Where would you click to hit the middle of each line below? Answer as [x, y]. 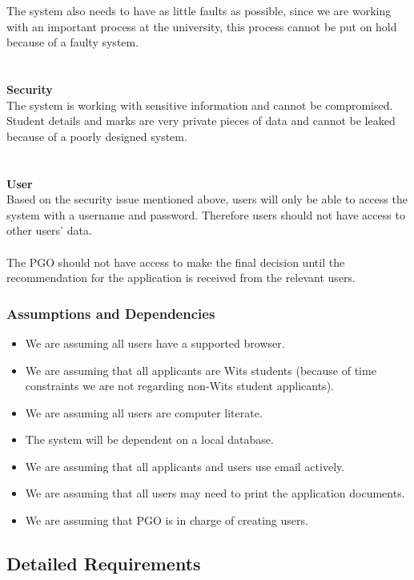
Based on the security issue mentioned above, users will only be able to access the [207, 199]
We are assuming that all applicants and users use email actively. [185, 466]
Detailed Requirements [104, 564]
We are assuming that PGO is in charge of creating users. [167, 520]
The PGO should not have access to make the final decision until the [176, 262]
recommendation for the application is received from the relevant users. [181, 278]
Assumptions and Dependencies [111, 313]
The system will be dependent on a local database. [149, 439]
